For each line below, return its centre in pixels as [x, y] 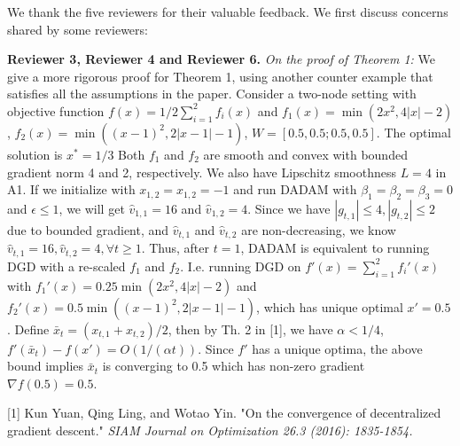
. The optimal [413, 132]
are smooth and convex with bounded [305, 154]
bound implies [46, 366]
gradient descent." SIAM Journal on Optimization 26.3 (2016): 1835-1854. [210, 430]
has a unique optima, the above [337, 348]
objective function [56, 110]
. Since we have [289, 208]
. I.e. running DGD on [241, 266]
